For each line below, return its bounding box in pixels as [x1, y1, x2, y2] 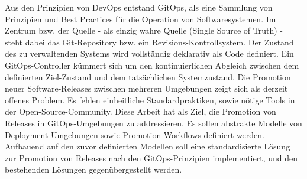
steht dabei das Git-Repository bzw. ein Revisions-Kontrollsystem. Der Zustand [5, 35, 294, 48]
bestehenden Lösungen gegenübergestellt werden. [5, 163, 182, 175]
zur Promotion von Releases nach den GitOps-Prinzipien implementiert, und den [5, 151, 298, 164]
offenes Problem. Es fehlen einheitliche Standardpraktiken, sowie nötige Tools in [5, 93, 295, 106]
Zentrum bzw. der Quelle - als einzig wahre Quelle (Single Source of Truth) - [5, 24, 283, 37]
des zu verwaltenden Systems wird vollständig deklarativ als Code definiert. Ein [5, 47, 294, 60]
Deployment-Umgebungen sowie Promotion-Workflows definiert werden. [5, 128, 264, 141]
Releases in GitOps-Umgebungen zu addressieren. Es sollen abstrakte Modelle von [5, 116, 302, 129]
